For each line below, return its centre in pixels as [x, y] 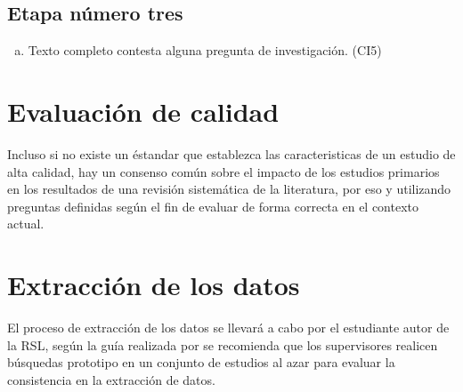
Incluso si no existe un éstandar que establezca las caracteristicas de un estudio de [231, 153]
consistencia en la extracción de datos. [111, 379]
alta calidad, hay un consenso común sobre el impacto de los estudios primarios [223, 171]
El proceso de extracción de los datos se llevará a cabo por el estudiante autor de [228, 328]
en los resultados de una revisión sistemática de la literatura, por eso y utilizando [229, 189]
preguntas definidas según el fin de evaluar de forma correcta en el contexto [213, 206]
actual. [26, 224]
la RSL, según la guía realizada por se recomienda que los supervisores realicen [223, 344]
